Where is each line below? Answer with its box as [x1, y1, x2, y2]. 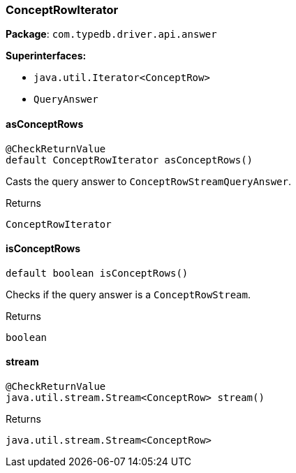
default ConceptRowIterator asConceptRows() [6, 154, 253, 166]
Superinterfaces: [6, 50, 87, 62]
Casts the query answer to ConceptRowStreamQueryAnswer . [6, 175, 292, 187]
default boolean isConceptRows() [6, 267, 188, 279]
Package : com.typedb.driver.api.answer [6, 28, 217, 41]
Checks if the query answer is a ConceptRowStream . [6, 288, 251, 300]
